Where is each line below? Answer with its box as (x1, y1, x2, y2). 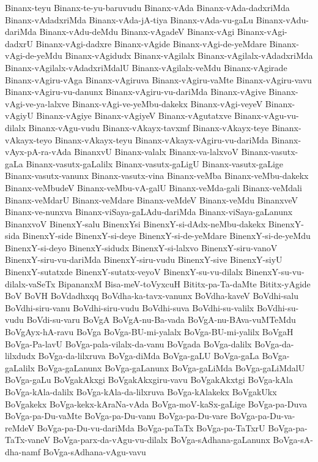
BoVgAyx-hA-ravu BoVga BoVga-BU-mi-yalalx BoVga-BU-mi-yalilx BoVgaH (5, 325, 294, 338)
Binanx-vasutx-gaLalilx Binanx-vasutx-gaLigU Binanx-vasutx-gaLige (26, 157, 284, 170)
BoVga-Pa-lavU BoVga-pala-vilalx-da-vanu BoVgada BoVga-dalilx (5, 337, 252, 350)
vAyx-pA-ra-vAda (5, 145, 72, 158)
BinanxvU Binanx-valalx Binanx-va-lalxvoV (74, 145, 239, 158)
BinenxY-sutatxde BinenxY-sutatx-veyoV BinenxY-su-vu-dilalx (5, 265, 243, 278)
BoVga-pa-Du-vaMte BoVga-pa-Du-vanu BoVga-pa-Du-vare (5, 409, 228, 422)
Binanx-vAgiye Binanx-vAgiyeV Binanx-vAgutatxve (36, 109, 232, 122)
